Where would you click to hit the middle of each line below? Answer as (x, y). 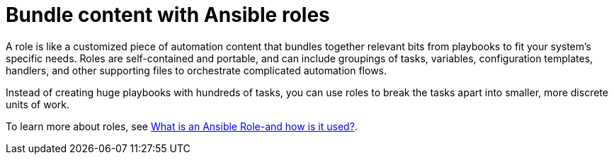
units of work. (38, 104)
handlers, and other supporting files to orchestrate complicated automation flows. (197, 70)
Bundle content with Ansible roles (168, 15)
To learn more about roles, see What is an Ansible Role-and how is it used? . (182, 126)
